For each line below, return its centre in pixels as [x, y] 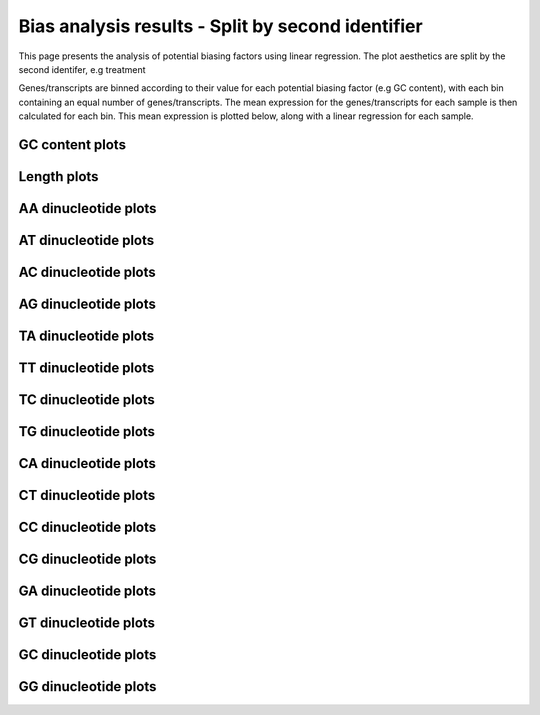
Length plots [58, 176]
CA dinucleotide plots [87, 463]
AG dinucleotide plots [87, 304]
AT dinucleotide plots [86, 240]
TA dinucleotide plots [86, 336]
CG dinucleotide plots [87, 559]
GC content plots [72, 144]
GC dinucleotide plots [87, 655]
